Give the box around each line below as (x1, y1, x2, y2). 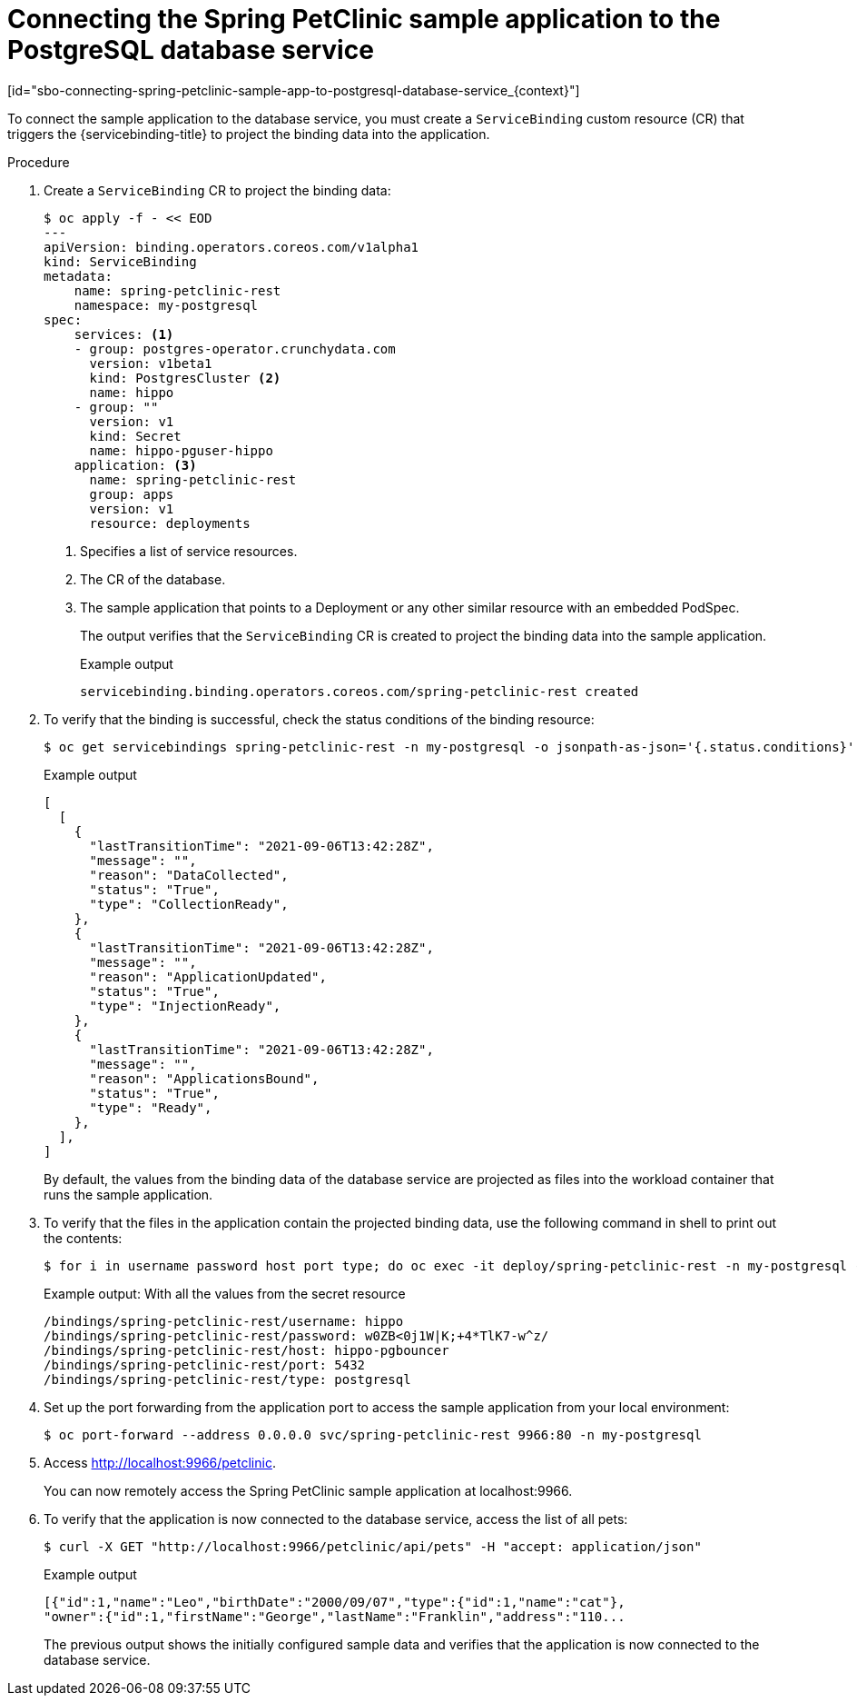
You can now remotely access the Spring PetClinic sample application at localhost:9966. (44, 1482, 573, 1499)
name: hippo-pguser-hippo (89, 443, 273, 458)
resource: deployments (89, 515, 251, 531)
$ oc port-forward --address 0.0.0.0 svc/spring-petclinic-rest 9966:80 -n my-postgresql (44, 1427, 702, 1442)
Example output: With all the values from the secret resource (44, 1285, 406, 1301)
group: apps (89, 486, 174, 502)
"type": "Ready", (89, 1100, 212, 1115)
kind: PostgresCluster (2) (89, 370, 281, 385)
